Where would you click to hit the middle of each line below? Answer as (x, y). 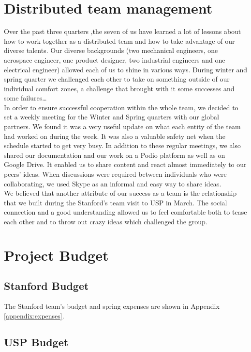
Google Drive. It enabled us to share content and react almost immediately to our (125, 164)
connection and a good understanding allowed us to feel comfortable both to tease (125, 212)
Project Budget (56, 255)
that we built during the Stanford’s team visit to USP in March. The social (116, 202)
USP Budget (36, 342)
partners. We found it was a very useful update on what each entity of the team (122, 126)
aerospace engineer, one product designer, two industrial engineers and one (115, 59)
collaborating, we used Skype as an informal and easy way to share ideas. (113, 183)
